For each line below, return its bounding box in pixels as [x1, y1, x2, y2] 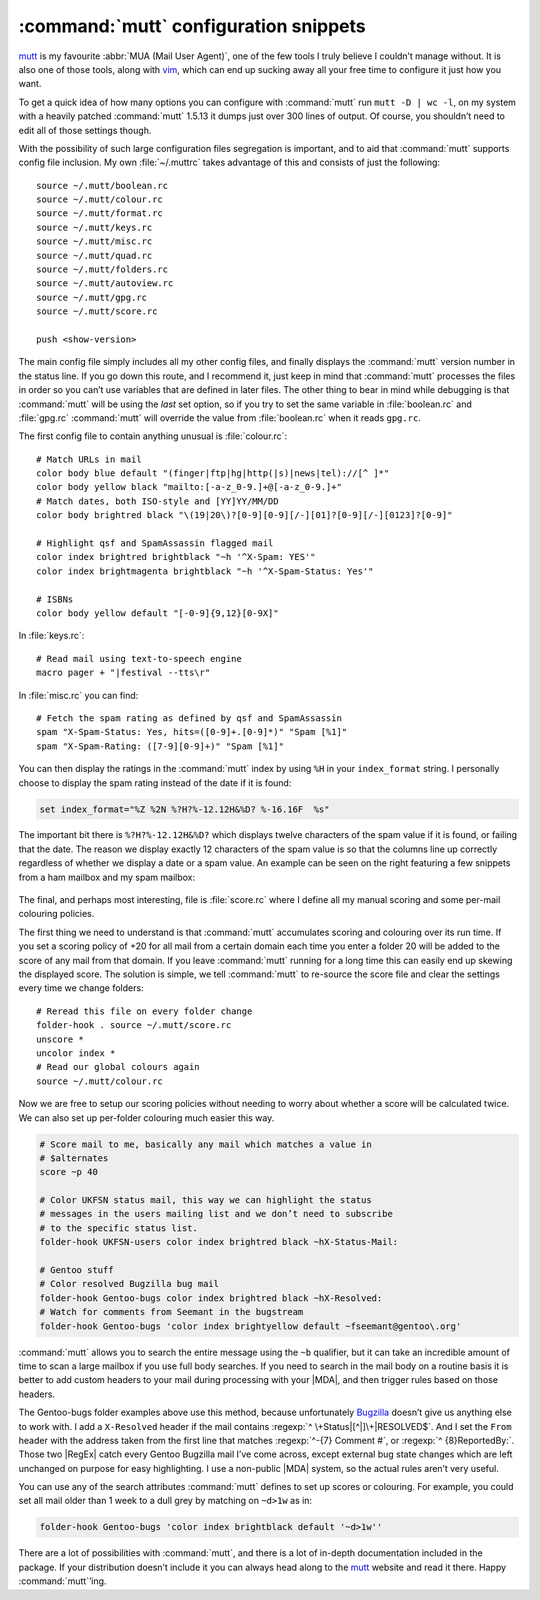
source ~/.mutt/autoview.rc [36, 278, 174, 289]
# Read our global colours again [36, 1061, 200, 1073]
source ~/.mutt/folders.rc [36, 264, 169, 275]
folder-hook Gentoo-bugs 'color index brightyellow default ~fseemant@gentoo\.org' [39, 1320, 462, 1332]
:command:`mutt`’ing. [18, 1575, 107, 1587]
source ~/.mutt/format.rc [36, 208, 164, 219]
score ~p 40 [39, 1166, 99, 1178]
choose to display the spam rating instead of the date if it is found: [18, 776, 292, 789]
